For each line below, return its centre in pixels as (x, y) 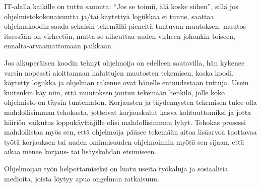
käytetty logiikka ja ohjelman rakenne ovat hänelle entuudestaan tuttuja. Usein (126, 82)
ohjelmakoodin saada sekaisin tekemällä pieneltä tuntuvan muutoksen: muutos (125, 26)
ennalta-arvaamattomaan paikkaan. (59, 46)
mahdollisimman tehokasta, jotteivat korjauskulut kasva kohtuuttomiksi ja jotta (128, 112)
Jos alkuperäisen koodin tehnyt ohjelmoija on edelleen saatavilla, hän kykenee (124, 62)
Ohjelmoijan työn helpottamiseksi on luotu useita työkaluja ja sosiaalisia (116, 168)
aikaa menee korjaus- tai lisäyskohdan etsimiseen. (80, 151)
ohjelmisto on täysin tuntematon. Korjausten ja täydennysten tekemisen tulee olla (130, 102)
